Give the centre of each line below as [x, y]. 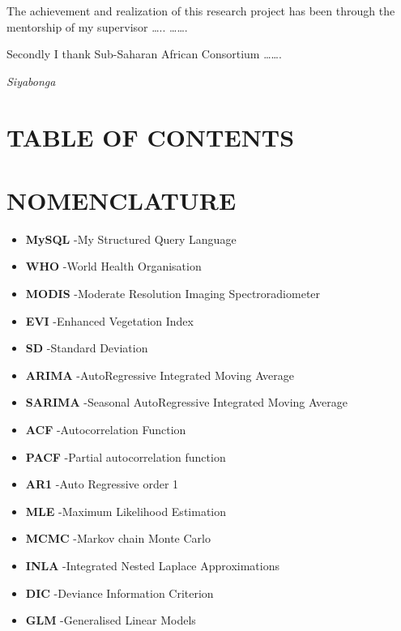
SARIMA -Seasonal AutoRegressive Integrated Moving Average [186, 402]
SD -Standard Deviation [87, 348]
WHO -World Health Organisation [113, 266]
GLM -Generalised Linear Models [111, 620]
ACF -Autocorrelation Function [106, 430]
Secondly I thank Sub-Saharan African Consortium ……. [144, 54]
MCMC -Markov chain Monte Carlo [118, 538]
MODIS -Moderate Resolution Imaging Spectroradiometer [173, 294]
